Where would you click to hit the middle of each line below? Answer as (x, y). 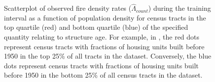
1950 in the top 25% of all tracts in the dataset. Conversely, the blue (108, 56)
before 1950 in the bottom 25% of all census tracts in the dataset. (103, 75)
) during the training (179, 8)
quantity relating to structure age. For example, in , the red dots (102, 37)
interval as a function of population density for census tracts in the (105, 17)
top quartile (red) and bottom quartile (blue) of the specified (96, 27)
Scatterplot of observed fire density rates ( (68, 8)
